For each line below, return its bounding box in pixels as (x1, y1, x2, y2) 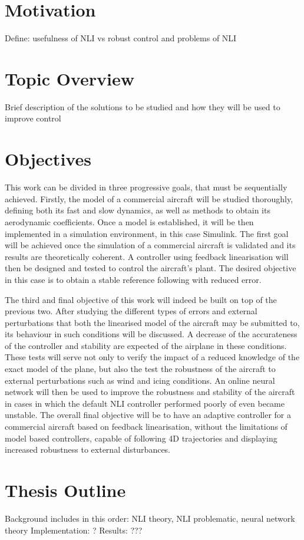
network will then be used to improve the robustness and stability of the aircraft (5, 386, 295, 398)
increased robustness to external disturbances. (5, 443, 171, 456)
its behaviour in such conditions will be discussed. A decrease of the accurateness (5, 328, 298, 340)
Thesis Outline (5, 478, 126, 502)
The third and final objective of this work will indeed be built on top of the (5, 293, 277, 305)
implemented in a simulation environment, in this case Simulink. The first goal (5, 227, 289, 239)
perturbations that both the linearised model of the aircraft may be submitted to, (5, 316, 300, 328)
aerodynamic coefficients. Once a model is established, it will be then (5, 215, 254, 228)
